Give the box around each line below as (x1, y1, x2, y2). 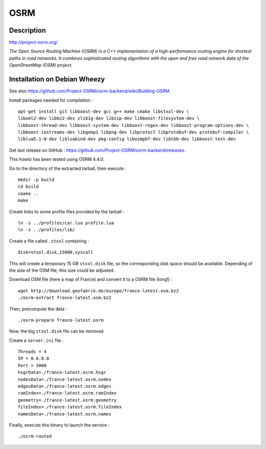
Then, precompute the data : (9, 306, 67, 312)
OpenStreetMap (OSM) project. (9, 62, 73, 68)
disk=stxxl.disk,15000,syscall (18, 249, 94, 255)
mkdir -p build (18, 177, 55, 183)
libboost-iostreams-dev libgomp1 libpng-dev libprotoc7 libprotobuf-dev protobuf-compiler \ (18, 129, 249, 135)
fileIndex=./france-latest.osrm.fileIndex (18, 404, 122, 410)
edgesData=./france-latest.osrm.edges (18, 383, 112, 389)
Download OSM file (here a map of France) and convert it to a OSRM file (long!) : (9, 277, 172, 283)
